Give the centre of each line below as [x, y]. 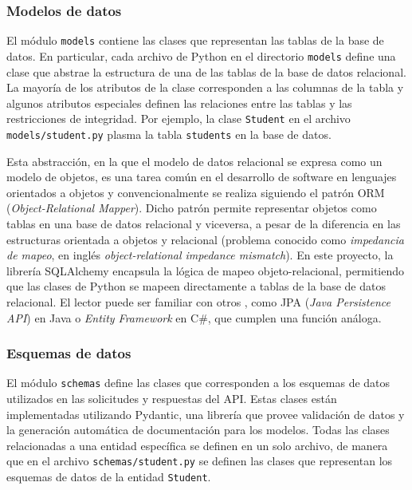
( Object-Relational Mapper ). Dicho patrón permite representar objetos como [192, 208]
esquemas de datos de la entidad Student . [109, 477]
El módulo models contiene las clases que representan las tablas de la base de [195, 40]
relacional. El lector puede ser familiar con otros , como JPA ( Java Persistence [198, 301]
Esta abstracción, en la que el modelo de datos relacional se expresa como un [194, 161]
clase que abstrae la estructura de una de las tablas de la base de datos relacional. [206, 71]
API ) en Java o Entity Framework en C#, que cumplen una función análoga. [194, 317]
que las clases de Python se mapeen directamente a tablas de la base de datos [196, 286]
